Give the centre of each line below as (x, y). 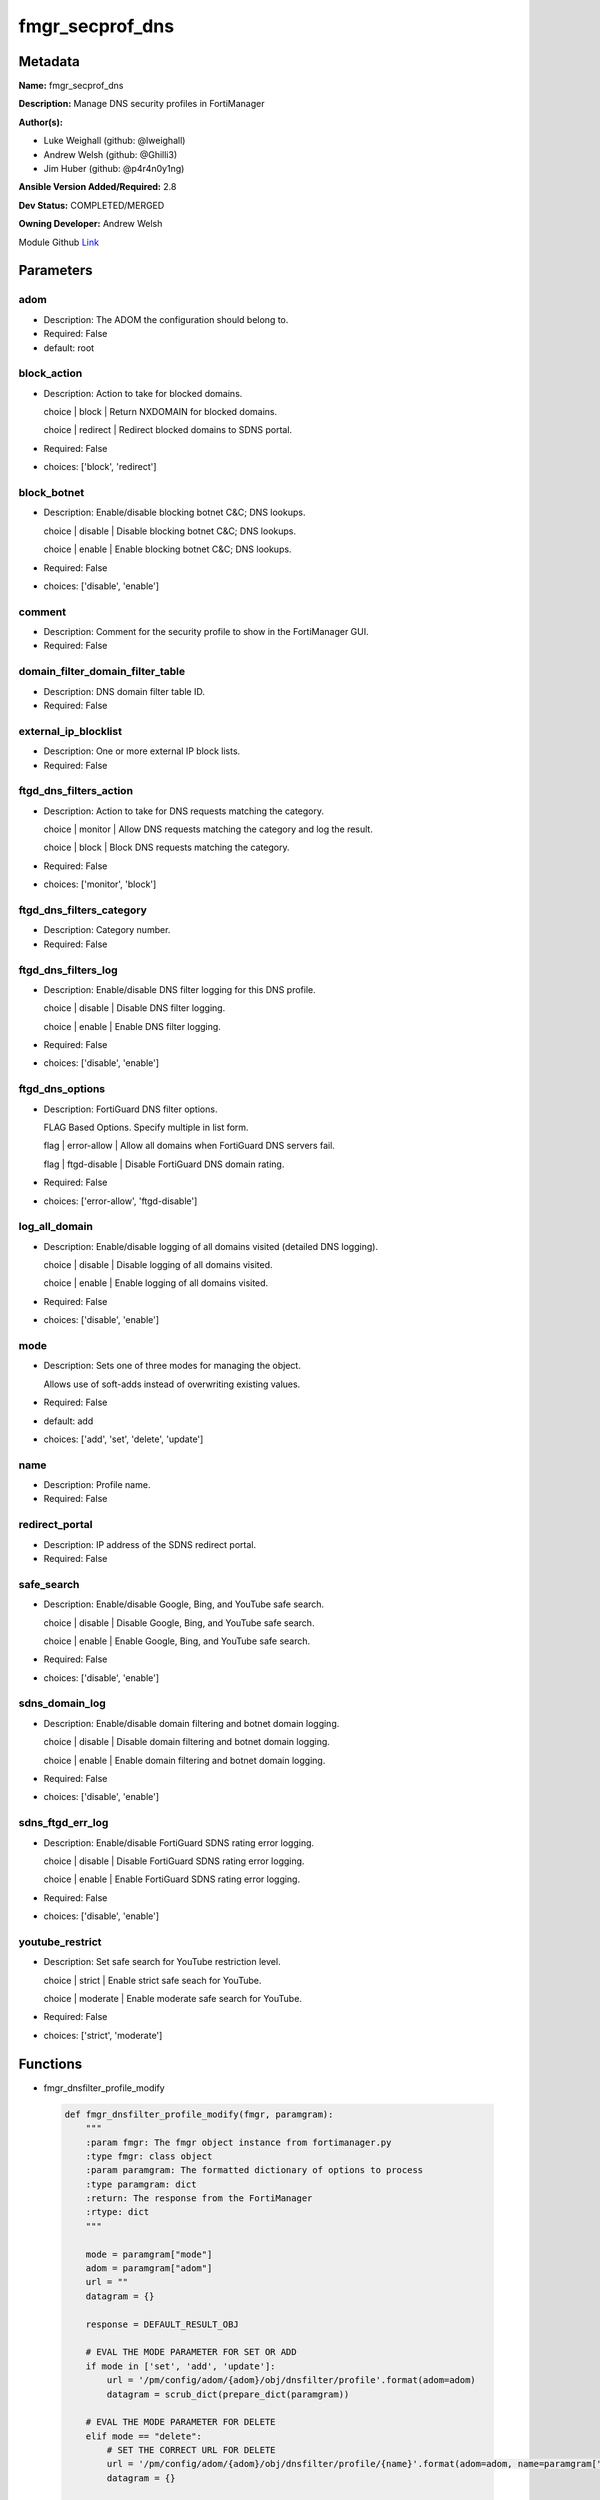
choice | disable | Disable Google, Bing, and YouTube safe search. (179, 1622)
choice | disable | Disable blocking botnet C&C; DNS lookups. (170, 531)
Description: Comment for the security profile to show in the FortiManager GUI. (206, 632)
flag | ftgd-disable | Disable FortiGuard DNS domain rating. (164, 1164)
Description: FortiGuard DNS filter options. (130, 1109)
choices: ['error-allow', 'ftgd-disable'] (120, 1201)
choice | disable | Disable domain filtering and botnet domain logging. (186, 1742)
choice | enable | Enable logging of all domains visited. (156, 1283)
